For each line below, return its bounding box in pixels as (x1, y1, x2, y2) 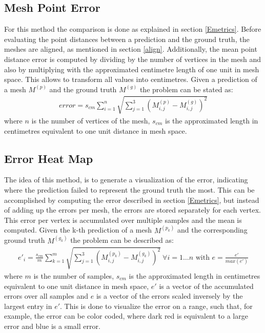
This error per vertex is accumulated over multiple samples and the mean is (4, 214, 242, 225)
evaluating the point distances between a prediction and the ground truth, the (4, 33, 250, 44)
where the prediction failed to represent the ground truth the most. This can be (4, 184, 255, 195)
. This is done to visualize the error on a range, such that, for (60, 300, 253, 311)
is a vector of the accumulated (159, 280, 254, 291)
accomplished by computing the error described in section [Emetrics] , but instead (4, 194, 259, 205)
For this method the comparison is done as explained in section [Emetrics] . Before (4, 24, 261, 34)
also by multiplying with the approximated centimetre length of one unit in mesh (4, 64, 259, 74)
